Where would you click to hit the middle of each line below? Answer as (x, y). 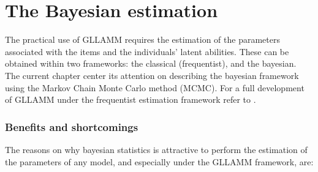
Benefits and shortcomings (72, 126)
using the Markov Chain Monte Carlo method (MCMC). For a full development (155, 87)
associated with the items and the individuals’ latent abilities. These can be (147, 51)
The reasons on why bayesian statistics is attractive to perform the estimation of (156, 149)
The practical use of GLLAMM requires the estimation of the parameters (142, 39)
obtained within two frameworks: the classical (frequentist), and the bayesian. (151, 63)
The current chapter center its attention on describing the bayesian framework (152, 75)
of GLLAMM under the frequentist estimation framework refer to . (131, 99)
